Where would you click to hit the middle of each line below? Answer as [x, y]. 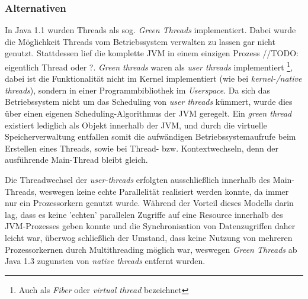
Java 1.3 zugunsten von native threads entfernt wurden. [105, 261]
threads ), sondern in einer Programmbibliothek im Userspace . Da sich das [138, 90]
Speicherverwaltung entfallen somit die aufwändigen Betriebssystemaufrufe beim [150, 136]
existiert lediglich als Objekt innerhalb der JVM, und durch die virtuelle [136, 125]
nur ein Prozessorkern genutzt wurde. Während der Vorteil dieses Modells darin [149, 203]
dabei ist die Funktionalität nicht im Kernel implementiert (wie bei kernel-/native [153, 78]
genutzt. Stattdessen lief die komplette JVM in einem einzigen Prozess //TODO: [152, 53]
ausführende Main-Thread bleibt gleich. [76, 160]
